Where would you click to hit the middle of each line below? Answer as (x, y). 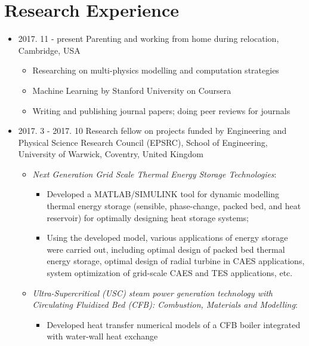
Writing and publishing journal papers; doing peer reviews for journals (161, 110)
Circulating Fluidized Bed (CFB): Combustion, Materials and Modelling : (165, 304)
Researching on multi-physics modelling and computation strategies (156, 70)
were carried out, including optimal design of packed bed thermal (166, 249)
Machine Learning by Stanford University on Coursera (132, 90)
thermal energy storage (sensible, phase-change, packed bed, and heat (174, 206)
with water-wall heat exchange (102, 336)
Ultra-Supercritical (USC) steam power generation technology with (153, 293)
